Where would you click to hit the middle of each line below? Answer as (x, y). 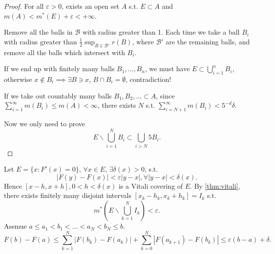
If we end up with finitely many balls (59, 68)
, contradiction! (148, 79)
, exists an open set (90, 6)
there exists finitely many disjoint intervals (68, 195)
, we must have (167, 68)
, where (143, 41)
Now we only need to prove (45, 123)
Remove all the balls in (38, 32)
